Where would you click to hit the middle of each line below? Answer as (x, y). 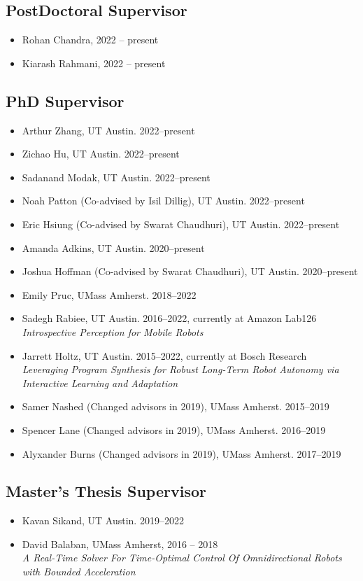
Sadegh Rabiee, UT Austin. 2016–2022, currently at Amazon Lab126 (169, 318)
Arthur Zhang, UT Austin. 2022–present (108, 130)
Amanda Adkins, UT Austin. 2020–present (113, 247)
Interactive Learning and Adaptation (100, 383)
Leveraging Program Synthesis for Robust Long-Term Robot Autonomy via (180, 369)
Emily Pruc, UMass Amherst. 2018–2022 (109, 294)
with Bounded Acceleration (79, 572)
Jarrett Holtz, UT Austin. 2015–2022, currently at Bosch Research (164, 355)
